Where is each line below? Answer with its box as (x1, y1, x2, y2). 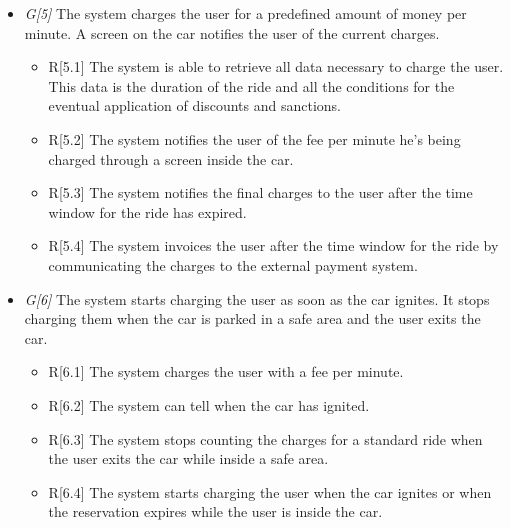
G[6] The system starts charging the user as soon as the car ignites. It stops (24, 288, 490, 309)
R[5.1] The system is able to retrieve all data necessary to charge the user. (48, 56, 504, 77)
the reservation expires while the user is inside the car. (48, 501, 383, 522)
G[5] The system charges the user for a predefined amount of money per (24, 3, 467, 23)
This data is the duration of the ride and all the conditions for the (48, 75, 455, 96)
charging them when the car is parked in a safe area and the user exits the (24, 308, 481, 329)
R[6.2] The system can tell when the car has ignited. (48, 394, 370, 415)
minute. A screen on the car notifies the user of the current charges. (24, 22, 440, 43)
